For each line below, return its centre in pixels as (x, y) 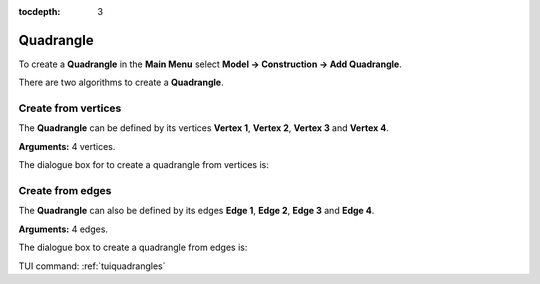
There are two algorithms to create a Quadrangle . (121, 82)
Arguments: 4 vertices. (67, 146)
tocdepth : (39, 11)
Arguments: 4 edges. (63, 229)
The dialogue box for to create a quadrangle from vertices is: (144, 165)
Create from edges (65, 190)
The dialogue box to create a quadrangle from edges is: (133, 247)
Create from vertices (70, 108)
